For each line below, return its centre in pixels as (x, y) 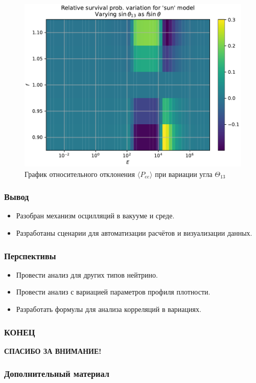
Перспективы (30, 255)
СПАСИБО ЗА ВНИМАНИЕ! (53, 351)
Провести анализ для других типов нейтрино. (87, 274)
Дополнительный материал (57, 374)
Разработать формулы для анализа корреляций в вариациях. (109, 309)
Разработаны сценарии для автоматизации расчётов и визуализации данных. (134, 233)
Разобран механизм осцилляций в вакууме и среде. (95, 216)
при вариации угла (184, 174)
